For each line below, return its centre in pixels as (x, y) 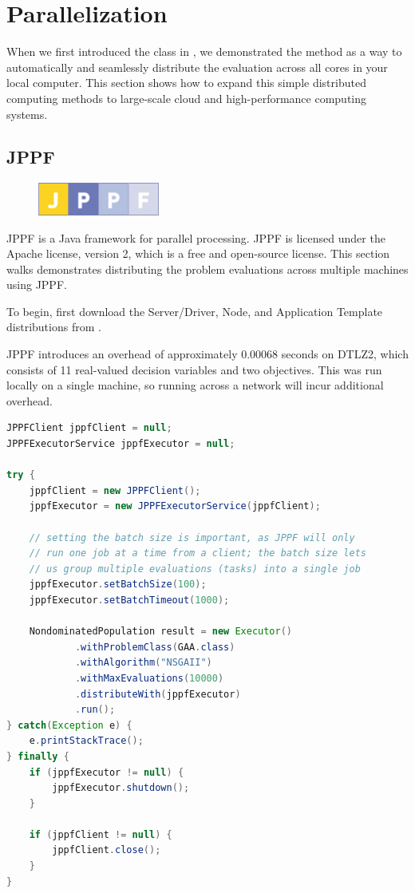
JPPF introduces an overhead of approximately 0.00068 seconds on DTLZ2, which (207, 354)
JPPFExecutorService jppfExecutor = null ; (121, 444)
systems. (27, 114)
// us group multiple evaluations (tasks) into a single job (195, 569)
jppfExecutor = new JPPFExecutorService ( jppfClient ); (175, 506)
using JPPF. (37, 284)
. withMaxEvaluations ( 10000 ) (149, 678)
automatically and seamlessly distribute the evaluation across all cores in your (197, 67)
